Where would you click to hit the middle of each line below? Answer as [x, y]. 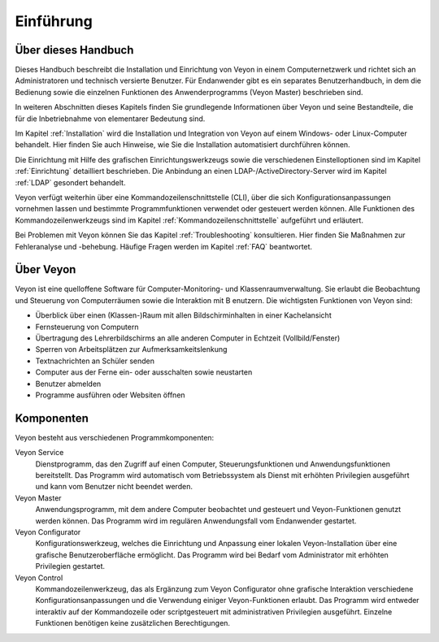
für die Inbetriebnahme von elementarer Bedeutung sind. [110, 119]
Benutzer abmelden [68, 384]
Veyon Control [39, 578]
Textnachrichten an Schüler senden [95, 361]
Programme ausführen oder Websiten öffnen [111, 395]
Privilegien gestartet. [70, 566]
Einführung [54, 21]
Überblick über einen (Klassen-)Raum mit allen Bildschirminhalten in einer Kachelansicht [184, 315]
